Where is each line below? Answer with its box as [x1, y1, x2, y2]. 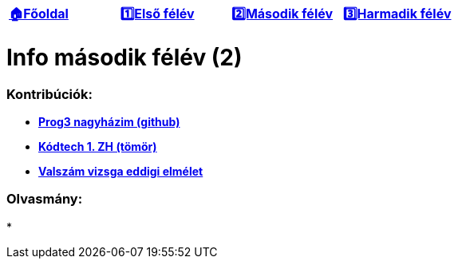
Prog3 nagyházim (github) [38, 114, 180, 129]
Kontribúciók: [6, 85, 93, 102]
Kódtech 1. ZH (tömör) [38, 139, 157, 153]
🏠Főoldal [9, 6, 69, 22]
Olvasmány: [6, 191, 83, 208]
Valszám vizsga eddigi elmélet [38, 164, 203, 178]
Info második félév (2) [6, 43, 243, 71]
